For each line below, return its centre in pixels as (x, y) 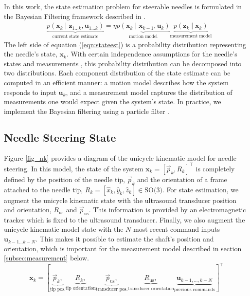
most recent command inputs (177, 229)
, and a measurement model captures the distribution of (149, 92)
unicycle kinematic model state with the (64, 229)
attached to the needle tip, (44, 189)
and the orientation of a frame (182, 179)
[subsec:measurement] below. (46, 258)
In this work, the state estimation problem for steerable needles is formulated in (123, 6)
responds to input (30, 92)
